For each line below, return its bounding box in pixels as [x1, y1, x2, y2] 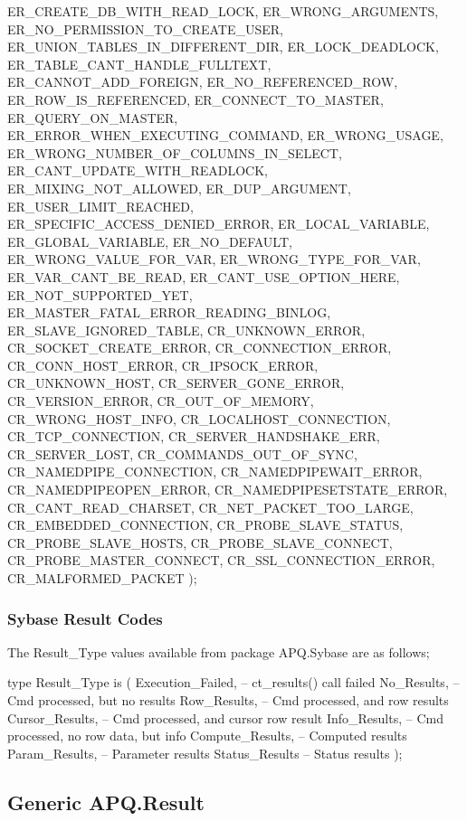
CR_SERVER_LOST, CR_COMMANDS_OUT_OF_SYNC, [7, 444, 357, 463]
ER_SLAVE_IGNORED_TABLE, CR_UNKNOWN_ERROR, [7, 320, 366, 339]
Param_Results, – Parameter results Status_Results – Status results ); [7, 743, 403, 762]
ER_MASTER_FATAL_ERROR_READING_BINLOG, [7, 303, 331, 322]
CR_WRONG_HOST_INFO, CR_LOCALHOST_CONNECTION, [7, 409, 391, 428]
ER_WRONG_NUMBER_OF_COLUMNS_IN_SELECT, [7, 143, 342, 162]
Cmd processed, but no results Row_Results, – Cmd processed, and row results [7, 691, 449, 709]
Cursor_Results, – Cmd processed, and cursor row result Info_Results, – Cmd [7, 708, 443, 727]
